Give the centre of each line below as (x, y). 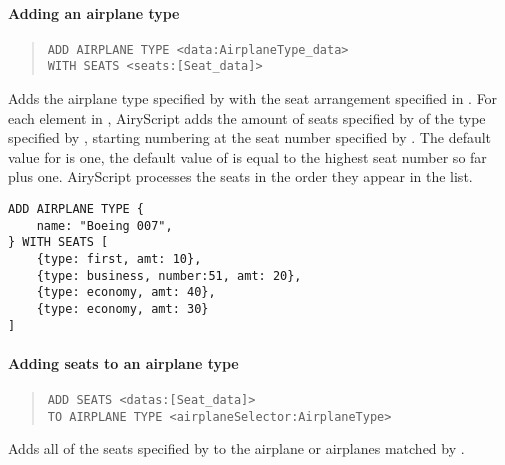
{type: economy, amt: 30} (122, 309)
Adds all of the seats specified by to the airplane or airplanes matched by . (236, 448)
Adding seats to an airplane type (123, 362)
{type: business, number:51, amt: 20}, (169, 275)
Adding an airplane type (94, 12)
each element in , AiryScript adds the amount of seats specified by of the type (247, 117)
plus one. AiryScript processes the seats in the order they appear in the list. (240, 176)
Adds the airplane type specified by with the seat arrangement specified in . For (253, 98)
